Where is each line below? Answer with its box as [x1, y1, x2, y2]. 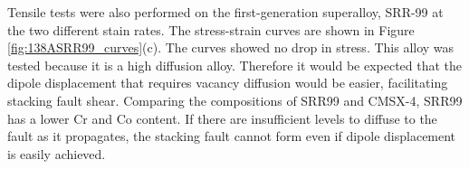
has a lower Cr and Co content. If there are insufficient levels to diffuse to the [7, 108, 437, 127]
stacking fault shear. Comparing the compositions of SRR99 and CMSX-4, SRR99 [7, 90, 463, 109]
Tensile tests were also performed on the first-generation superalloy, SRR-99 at [7, 3, 444, 21]
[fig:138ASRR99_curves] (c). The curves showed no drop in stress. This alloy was [7, 38, 455, 57]
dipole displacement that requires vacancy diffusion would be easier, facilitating [7, 73, 448, 92]
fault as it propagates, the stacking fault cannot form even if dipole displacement [7, 127, 456, 146]
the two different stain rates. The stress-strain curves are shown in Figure [7, 20, 415, 39]
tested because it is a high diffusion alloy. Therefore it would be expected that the [7, 55, 463, 74]
